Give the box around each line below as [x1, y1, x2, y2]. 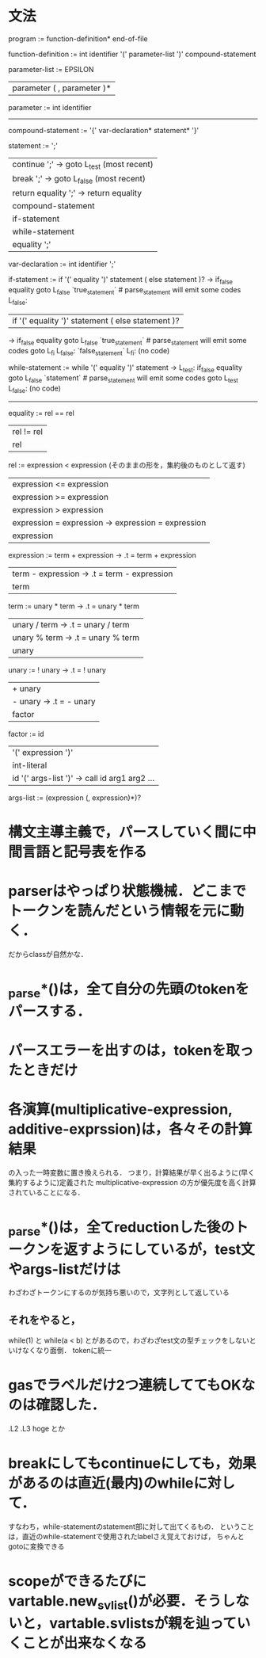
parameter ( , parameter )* [12, 82, 112, 93]
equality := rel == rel [8, 408, 75, 417]
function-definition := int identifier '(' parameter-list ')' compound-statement [8, 49, 256, 59]
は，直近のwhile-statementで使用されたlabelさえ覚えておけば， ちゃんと [8, 1531, 245, 1541]
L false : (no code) [8, 383, 62, 394]
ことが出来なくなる [22, 1633, 148, 1652]
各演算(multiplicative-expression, [8, 1100, 233, 1118]
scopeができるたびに [8, 1572, 147, 1591]
